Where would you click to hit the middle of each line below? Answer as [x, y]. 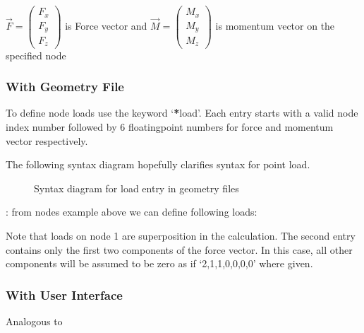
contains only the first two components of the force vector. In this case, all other [179, 249]
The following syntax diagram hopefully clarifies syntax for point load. [158, 164]
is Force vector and [106, 25]
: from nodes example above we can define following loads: [132, 212]
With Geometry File [65, 87]
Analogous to [34, 321]
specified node [36, 55]
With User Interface [64, 294]
